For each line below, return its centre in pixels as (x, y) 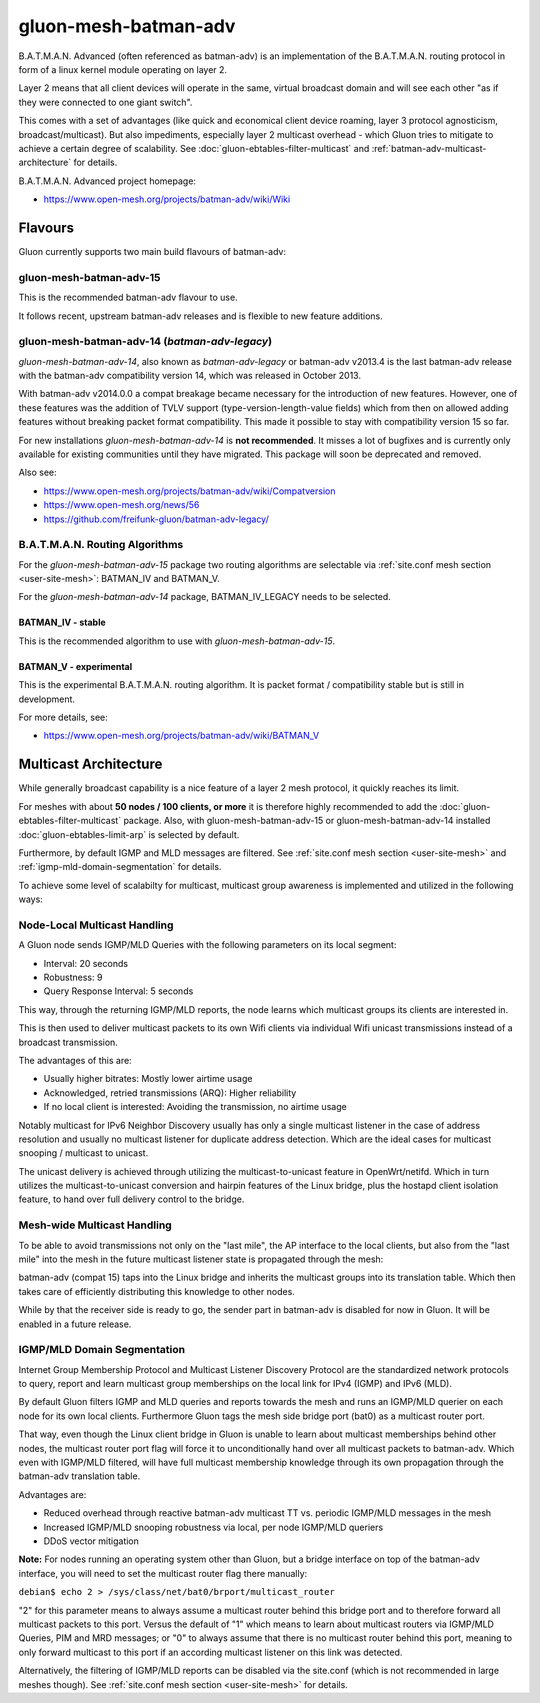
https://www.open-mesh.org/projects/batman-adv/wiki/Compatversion (189, 491)
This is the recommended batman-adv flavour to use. (128, 297)
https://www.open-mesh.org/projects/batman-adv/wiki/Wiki (167, 199)
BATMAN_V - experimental (75, 666)
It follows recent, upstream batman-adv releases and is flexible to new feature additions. (201, 316)
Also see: (37, 472)
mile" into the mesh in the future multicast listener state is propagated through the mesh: (201, 1259)
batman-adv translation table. (79, 1476)
